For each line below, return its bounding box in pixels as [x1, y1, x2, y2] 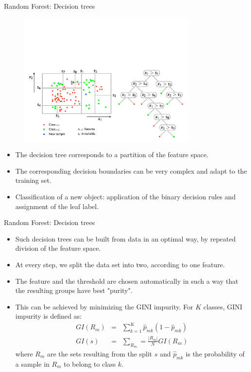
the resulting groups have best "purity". [15, 285, 133, 295]
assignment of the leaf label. [15, 201, 99, 211]
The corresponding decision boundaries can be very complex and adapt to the [15, 165, 247, 176]
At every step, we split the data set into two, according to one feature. [15, 259, 225, 269]
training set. [15, 175, 51, 185]
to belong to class [64, 358, 116, 369]
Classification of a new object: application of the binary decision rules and [15, 192, 236, 202]
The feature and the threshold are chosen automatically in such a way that [15, 275, 238, 286]
